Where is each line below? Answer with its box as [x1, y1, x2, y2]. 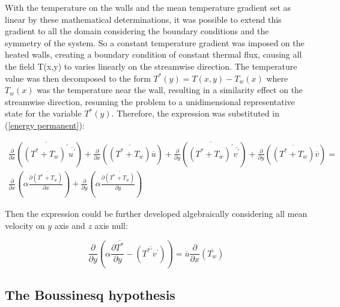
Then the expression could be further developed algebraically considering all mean [5, 207, 308, 220]
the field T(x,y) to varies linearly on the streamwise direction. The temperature [5, 59, 297, 72]
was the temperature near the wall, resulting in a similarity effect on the [37, 84, 303, 96]
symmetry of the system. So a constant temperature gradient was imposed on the [5, 36, 305, 49]
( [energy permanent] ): [5, 118, 85, 131]
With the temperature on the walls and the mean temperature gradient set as [5, 1, 291, 13]
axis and [54, 219, 85, 231]
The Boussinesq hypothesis [5, 285, 175, 304]
